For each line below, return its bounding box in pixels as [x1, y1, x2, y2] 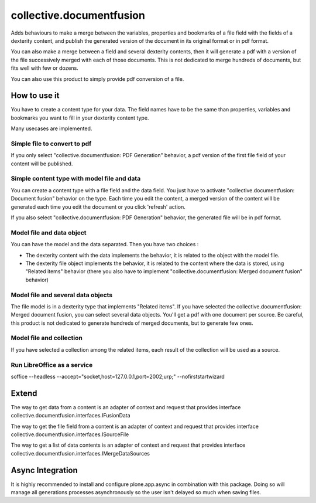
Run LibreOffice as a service [11, 361, 93, 369]
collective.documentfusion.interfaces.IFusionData [11, 412, 131, 419]
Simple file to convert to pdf [11, 140, 92, 148]
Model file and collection [11, 334, 83, 342]
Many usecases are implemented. [11, 125, 92, 132]
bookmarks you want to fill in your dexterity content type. [11, 114, 149, 121]
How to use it [11, 91, 60, 101]
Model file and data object [11, 229, 87, 237]
